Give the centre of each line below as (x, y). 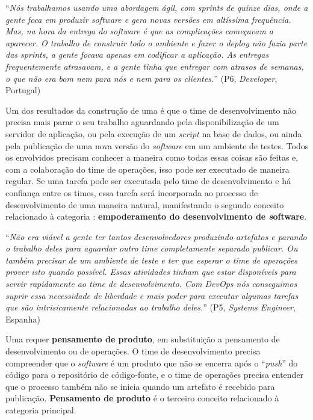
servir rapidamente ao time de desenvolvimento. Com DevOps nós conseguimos (151, 284)
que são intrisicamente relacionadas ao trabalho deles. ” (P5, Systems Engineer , (150, 307)
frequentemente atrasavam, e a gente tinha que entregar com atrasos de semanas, (155, 66)
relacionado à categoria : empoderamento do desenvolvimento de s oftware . (156, 216)
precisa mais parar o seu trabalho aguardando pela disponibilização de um (142, 122)
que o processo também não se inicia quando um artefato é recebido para (140, 386)
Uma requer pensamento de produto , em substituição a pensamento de (143, 339)
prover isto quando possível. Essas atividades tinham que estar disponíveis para (151, 272)
